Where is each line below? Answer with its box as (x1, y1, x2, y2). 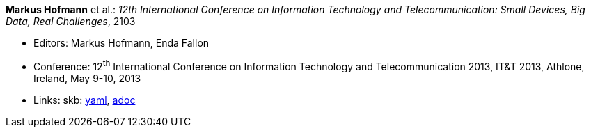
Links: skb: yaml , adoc (33, 93, 136, 106)
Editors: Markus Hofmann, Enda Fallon (33, 37, 210, 49)
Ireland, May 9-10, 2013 (33, 72, 141, 84)
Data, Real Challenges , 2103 (6, 15, 136, 27)
